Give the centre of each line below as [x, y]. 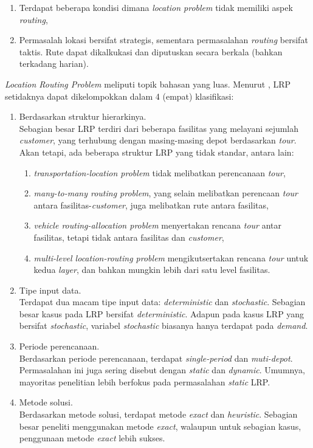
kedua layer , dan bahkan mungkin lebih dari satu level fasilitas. [152, 270]
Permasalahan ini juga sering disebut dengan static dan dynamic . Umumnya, [162, 370]
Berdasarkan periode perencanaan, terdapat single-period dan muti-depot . [156, 358]
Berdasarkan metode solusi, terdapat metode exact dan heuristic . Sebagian [158, 414]
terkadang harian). [54, 64]
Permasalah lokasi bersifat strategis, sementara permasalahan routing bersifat [163, 40]
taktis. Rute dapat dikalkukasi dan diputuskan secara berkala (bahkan [151, 51]
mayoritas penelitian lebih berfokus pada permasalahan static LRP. [145, 381]
